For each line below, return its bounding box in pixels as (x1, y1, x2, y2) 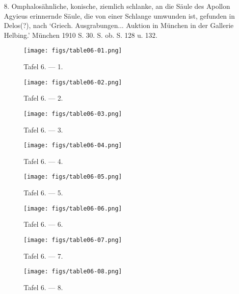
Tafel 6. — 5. (24, 187, 63, 198)
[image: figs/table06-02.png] (24, 79, 122, 86)
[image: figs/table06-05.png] (24, 173, 122, 181)
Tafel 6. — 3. (24, 124, 63, 134)
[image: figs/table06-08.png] (24, 268, 122, 275)
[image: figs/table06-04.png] (24, 142, 122, 149)
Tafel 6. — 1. (24, 61, 63, 72)
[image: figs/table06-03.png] (24, 110, 122, 117)
